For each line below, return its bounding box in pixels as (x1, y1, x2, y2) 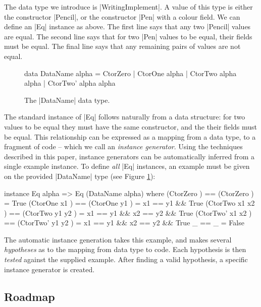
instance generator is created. (4, 264, 95, 274)
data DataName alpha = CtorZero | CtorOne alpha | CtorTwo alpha (24, 68, 237, 78)
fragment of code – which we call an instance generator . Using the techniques (4, 141, 243, 152)
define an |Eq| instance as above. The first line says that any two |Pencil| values (4, 21, 251, 32)
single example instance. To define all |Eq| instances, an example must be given (4, 161, 250, 171)
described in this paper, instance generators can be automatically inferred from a (4, 151, 255, 161)
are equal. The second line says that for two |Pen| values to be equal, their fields (4, 31, 252, 41)
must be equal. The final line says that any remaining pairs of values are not (4, 41, 241, 51)
